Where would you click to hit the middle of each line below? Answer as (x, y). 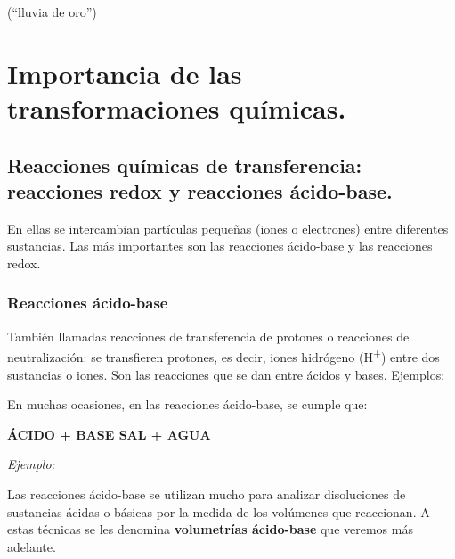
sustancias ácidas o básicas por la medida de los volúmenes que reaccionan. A (219, 511)
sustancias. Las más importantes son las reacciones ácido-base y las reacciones (220, 246)
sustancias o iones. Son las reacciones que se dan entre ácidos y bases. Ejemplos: (226, 374)
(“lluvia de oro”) (52, 12)
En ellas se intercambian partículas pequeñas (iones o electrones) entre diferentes (228, 228)
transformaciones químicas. (177, 107)
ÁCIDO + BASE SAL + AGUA (109, 434)
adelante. (32, 546)
